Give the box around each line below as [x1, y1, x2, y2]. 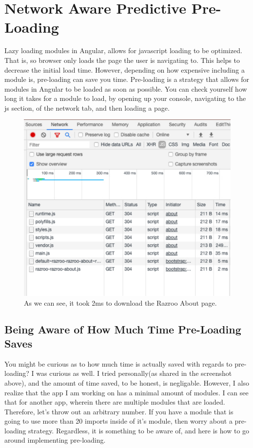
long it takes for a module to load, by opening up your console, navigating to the [4, 93, 246, 103]
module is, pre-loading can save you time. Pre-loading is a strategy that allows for [4, 74, 249, 84]
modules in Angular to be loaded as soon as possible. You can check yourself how [4, 83, 247, 94]
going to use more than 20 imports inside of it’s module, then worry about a [4, 416, 233, 426]
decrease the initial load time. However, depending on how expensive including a [4, 64, 245, 75]
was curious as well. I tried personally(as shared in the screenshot [36, 368, 232, 378]
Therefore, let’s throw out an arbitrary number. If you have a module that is [4, 406, 234, 416]
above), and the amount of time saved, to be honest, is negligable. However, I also [4, 377, 249, 388]
